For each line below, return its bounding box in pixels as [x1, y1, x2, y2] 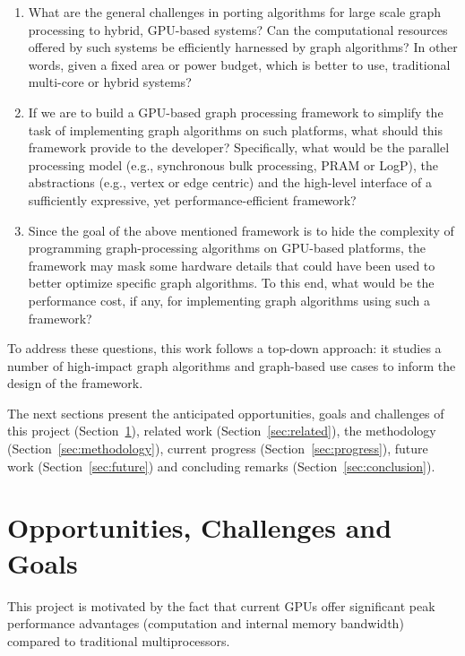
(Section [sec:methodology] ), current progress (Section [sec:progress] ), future [7, 439, 428, 458]
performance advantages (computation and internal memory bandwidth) [7, 614, 404, 633]
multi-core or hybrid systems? [28, 73, 192, 91]
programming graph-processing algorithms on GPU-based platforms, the [28, 238, 426, 257]
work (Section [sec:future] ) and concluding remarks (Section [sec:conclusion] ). [7, 456, 435, 475]
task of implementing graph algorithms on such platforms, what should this [28, 120, 443, 139]
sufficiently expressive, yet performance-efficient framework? [28, 190, 357, 209]
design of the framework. [7, 374, 143, 393]
